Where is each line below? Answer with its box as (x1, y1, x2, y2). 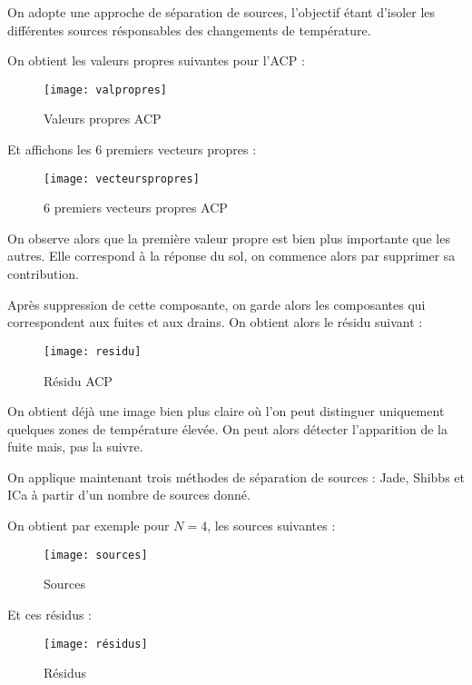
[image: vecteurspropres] (44, 172, 200, 185)
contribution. (7, 264, 80, 283)
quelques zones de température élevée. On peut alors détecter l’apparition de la (7, 419, 447, 438)
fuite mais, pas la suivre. (7, 437, 143, 456)
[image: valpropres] (44, 83, 168, 96)
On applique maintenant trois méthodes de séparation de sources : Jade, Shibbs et (7, 467, 465, 486)
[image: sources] (44, 548, 148, 561)
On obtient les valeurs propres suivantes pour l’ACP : (7, 51, 305, 70)
